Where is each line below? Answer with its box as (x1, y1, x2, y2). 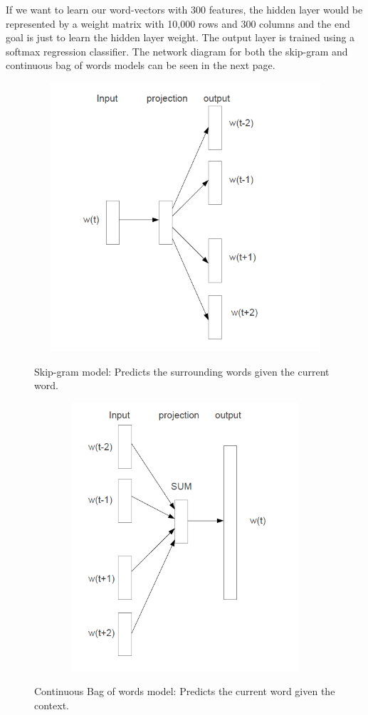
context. (34, 697, 69, 712)
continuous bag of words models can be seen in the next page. (6, 58, 275, 73)
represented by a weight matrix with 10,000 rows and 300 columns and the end (6, 16, 350, 31)
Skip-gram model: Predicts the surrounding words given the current (34, 364, 330, 378)
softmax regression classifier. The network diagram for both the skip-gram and (6, 43, 348, 58)
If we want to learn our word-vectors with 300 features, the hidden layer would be (6, 2, 363, 16)
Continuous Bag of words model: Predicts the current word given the (34, 684, 335, 699)
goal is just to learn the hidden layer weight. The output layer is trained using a (6, 30, 355, 45)
